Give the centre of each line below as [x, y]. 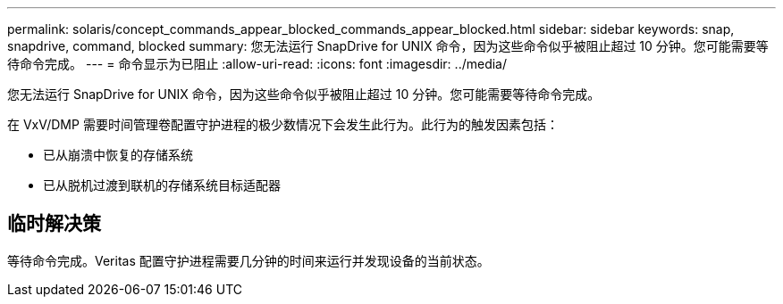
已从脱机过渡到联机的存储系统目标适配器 [162, 185]
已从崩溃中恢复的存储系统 [118, 155]
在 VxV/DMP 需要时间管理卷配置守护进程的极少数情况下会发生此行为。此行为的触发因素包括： [283, 124]
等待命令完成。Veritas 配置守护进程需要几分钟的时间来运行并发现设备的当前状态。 [248, 260]
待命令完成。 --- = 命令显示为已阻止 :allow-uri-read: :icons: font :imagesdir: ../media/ [257, 64]
